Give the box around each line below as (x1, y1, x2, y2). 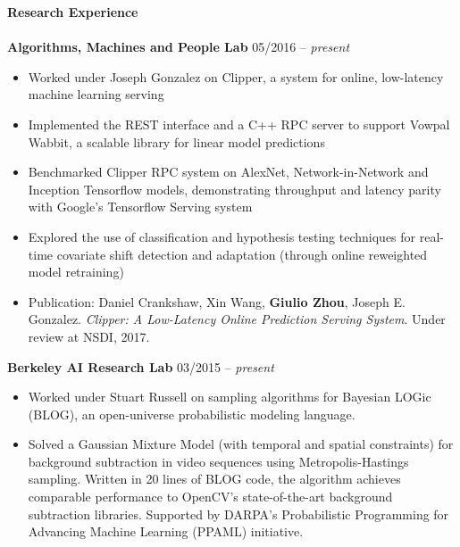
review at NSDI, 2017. (28, 327, 150, 345)
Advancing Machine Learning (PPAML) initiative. (28, 522, 304, 541)
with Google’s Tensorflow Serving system (28, 197, 253, 216)
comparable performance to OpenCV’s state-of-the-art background (28, 487, 393, 506)
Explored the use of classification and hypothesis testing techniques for (28, 227, 416, 245)
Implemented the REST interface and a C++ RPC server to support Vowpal (28, 114, 450, 133)
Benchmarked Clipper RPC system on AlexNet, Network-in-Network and (28, 162, 429, 181)
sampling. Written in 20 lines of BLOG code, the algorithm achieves (28, 469, 401, 488)
